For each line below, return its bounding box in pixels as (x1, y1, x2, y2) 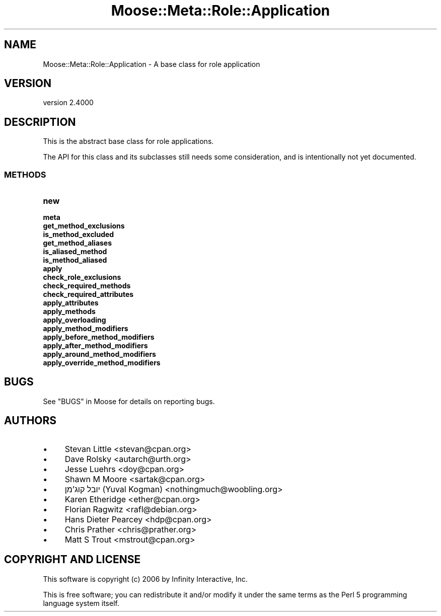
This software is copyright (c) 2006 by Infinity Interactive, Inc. (43, 574, 248, 583)
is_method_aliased (43, 256, 107, 265)
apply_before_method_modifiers (43, 333, 155, 342)
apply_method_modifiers (43, 324, 128, 333)
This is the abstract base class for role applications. (43, 137, 214, 146)
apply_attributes (43, 298, 99, 307)
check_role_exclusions (43, 273, 121, 282)
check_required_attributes (43, 290, 134, 299)
